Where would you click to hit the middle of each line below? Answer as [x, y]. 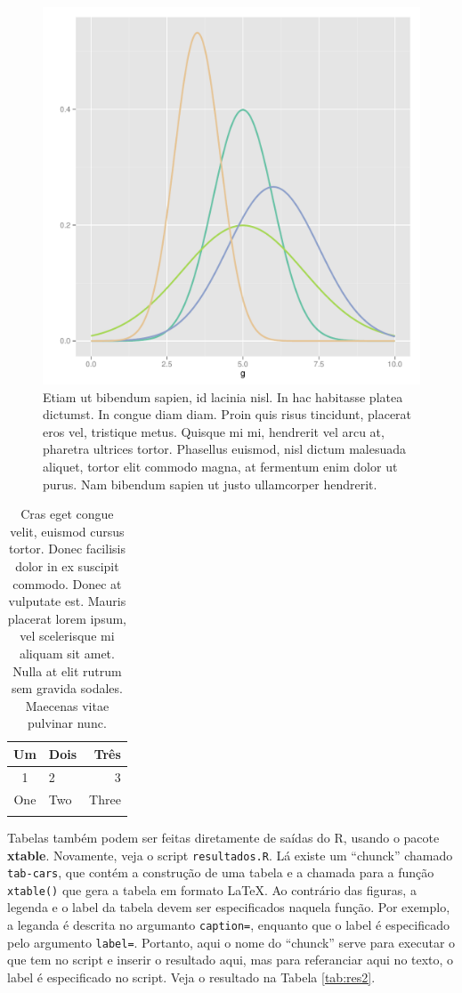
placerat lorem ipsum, [67, 618]
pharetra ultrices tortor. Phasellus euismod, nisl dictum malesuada [225, 449]
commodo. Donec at [67, 583]
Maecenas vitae [67, 705]
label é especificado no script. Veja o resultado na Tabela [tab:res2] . [191, 977]
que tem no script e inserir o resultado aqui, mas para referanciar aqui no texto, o [231, 960]
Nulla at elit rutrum [67, 670]
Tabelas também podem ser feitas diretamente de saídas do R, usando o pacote [223, 837]
